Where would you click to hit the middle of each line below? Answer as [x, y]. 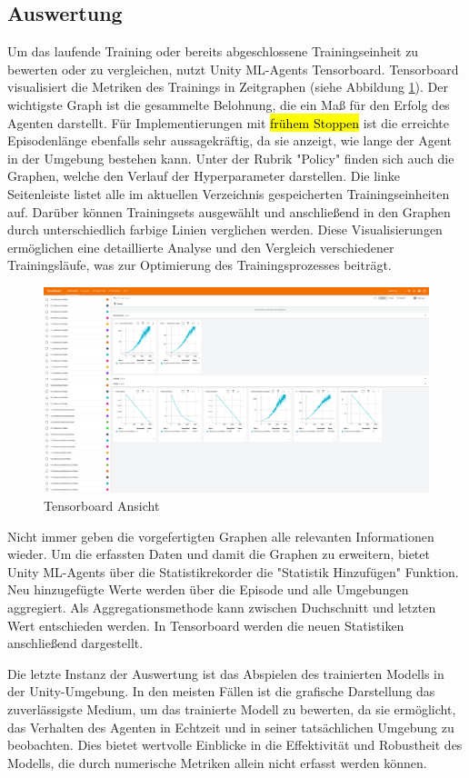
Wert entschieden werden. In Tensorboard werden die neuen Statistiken [206, 625]
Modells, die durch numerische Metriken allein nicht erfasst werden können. [217, 762]
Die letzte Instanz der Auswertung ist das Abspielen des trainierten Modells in [226, 673]
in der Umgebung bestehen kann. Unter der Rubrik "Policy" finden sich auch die [231, 158]
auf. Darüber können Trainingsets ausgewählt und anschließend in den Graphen [229, 211]
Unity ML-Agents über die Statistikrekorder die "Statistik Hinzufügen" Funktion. [233, 571]
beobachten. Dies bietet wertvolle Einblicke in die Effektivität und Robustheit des [235, 745]
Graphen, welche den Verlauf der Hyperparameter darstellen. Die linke [204, 176]
